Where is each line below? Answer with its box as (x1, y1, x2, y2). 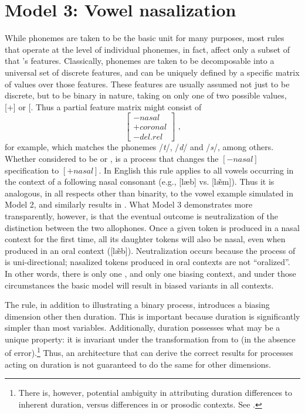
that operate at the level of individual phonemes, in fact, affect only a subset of (5, 43, 290, 55)
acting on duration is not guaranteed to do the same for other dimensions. (5, 358, 271, 370)
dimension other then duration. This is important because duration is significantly (5, 310, 300, 322)
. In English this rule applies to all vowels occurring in (99, 164, 294, 176)
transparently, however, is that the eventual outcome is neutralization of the (5, 209, 278, 222)
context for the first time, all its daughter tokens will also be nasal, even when (5, 233, 286, 245)
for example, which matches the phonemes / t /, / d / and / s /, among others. (5, 141, 274, 153)
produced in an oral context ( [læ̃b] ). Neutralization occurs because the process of (5, 244, 296, 256)
